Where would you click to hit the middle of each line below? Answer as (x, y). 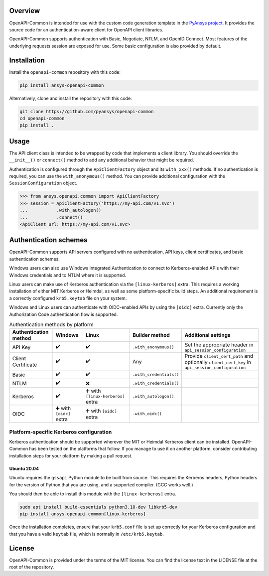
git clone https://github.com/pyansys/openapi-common (87, 111)
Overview (25, 11)
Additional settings (208, 335)
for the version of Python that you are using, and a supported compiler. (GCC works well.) (101, 485)
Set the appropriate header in (219, 345)
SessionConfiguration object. (43, 183)
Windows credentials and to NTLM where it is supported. (68, 275)
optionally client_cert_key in (218, 362)
